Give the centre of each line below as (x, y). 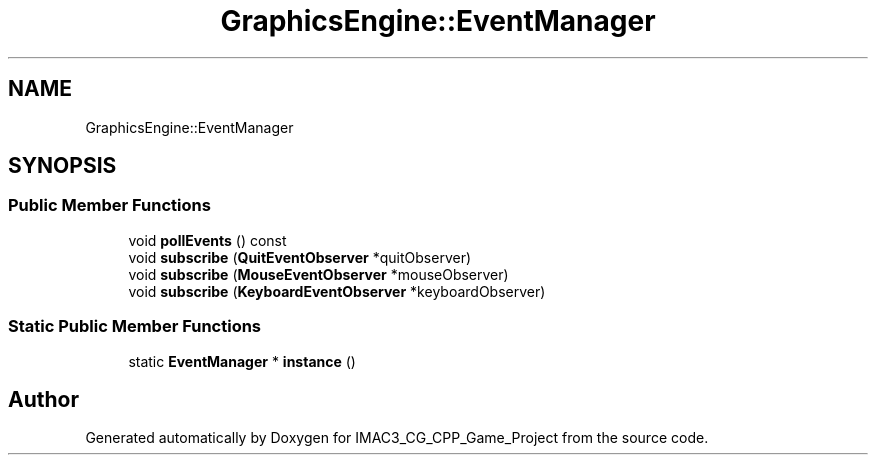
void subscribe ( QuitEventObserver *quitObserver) (300, 257)
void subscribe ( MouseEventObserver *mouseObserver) (318, 274)
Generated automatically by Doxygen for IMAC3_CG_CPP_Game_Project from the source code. (397, 438)
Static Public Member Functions (135, 326)
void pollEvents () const (207, 240)
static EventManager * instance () (242, 361)
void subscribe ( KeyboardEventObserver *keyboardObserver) (337, 291)
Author (43, 399)
